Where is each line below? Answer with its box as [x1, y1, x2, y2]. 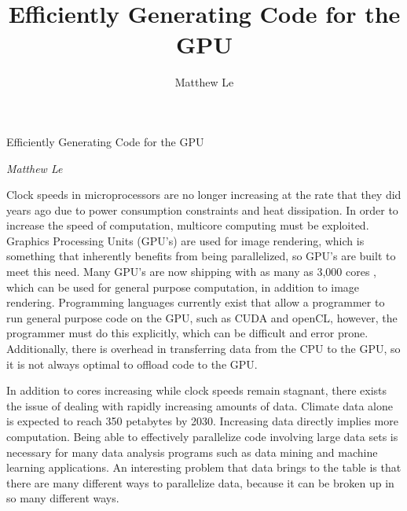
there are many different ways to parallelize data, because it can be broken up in [6, 474, 394, 491]
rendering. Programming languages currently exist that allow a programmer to [6, 294, 385, 311]
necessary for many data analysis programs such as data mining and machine [6, 443, 378, 460]
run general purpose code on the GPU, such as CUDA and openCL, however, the [6, 309, 398, 325]
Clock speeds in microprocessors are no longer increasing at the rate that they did [6, 186, 401, 203]
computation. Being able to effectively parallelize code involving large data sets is [6, 428, 398, 444]
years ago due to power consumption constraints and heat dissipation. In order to [6, 201, 398, 218]
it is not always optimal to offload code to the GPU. [6, 355, 258, 372]
